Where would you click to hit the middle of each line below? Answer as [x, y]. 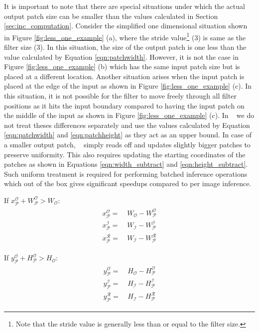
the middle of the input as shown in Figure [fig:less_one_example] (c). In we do [129, 115]
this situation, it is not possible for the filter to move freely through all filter [120, 96]
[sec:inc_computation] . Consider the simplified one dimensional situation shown [126, 26]
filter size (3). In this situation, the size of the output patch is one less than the [125, 47]
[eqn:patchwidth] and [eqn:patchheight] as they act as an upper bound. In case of [128, 135]
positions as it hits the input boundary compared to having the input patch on [124, 105]
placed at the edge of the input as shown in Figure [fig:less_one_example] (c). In [128, 86]
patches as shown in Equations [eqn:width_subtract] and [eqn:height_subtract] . [126, 164]
